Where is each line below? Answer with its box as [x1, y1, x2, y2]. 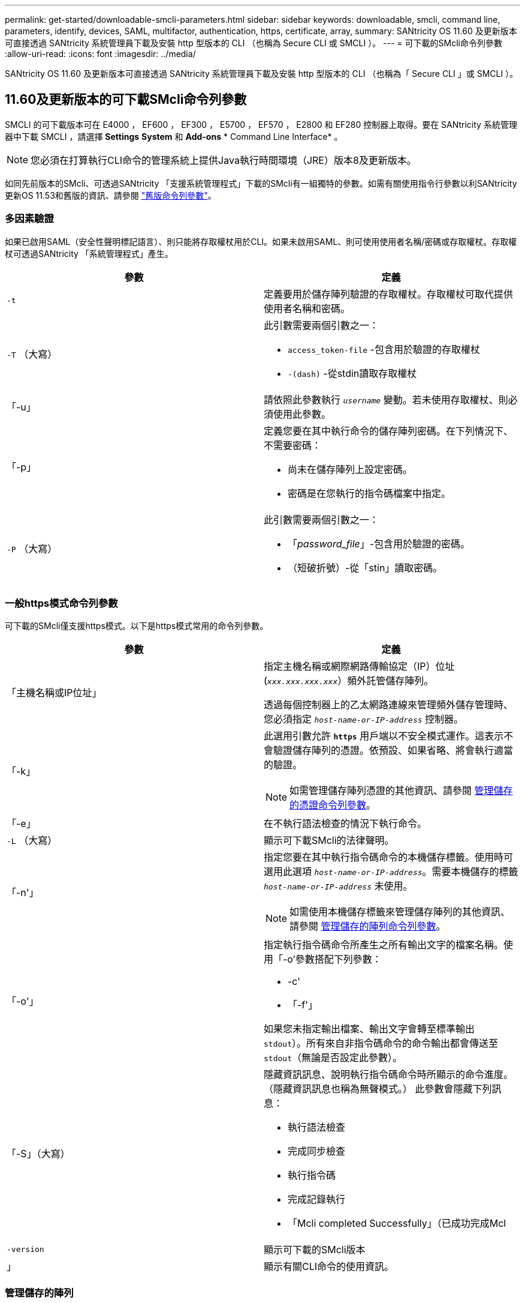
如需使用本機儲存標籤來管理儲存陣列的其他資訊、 [289, 906, 511, 918]
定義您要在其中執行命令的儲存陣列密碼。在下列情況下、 [264, 424, 514, 437]
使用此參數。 [273, 408, 331, 420]
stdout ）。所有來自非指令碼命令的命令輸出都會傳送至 [264, 1037, 498, 1050]
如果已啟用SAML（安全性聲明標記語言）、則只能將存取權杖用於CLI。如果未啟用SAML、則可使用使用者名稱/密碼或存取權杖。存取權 [5, 236, 517, 247]
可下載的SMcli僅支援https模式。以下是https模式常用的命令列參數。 [5, 621, 268, 631]
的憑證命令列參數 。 [289, 799, 376, 811]
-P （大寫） [7, 542, 58, 555]
